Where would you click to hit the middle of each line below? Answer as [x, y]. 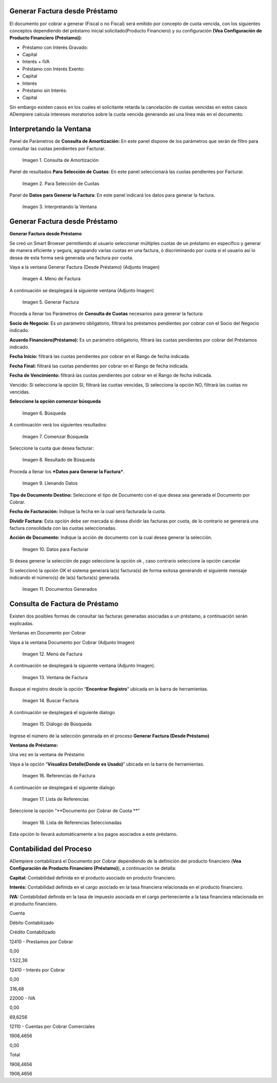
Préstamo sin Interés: [45, 90]
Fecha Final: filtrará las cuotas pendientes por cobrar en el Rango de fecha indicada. [99, 366]
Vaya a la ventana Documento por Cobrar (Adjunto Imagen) [72, 642]
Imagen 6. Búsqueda [44, 413]
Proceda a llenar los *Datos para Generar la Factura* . [67, 471]
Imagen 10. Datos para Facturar [55, 549]
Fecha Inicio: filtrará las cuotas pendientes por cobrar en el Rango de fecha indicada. [100, 357]
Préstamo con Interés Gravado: [55, 47]
